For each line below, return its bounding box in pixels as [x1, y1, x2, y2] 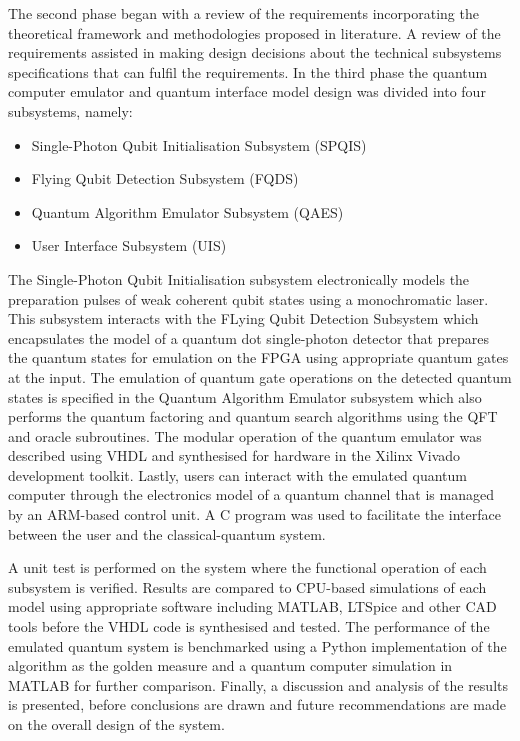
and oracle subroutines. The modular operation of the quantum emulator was [8, 425, 482, 446]
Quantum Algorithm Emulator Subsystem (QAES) [31, 201, 344, 222]
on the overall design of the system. [8, 714, 225, 734]
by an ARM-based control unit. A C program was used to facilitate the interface [8, 504, 501, 525]
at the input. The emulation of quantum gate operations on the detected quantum [8, 366, 512, 387]
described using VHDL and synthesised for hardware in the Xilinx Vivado [8, 445, 461, 466]
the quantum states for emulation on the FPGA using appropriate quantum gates [8, 347, 509, 368]
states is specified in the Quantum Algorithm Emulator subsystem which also [8, 386, 482, 407]
